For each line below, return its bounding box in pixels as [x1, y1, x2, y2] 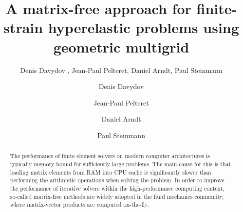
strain [3, 18, 43, 37]
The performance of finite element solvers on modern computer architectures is [10, 152, 210, 160]
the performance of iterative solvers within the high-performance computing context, [10, 184, 224, 192]
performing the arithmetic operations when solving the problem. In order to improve [10, 176, 224, 184]
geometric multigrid [53, 36, 189, 56]
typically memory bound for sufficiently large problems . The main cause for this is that [10, 159, 231, 168]
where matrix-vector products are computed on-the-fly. [10, 200, 149, 209]
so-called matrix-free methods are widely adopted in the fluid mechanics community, [10, 192, 224, 200]
